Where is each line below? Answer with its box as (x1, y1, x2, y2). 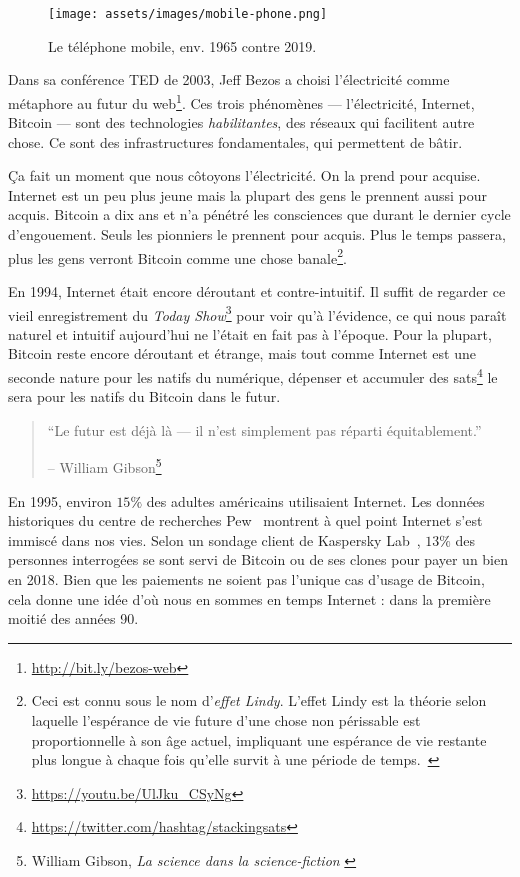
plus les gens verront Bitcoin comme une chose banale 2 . (8, 244, 347, 268)
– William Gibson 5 (47, 454, 162, 478)
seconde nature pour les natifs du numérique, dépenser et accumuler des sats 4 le (8, 363, 498, 387)
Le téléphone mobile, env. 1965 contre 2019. (48, 35, 317, 56)
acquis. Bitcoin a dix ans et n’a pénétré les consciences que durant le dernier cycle (8, 204, 511, 225)
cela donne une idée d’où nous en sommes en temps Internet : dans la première (8, 588, 491, 609)
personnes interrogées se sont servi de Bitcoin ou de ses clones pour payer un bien (8, 549, 509, 570)
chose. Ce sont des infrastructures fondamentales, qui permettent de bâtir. (8, 131, 463, 152)
